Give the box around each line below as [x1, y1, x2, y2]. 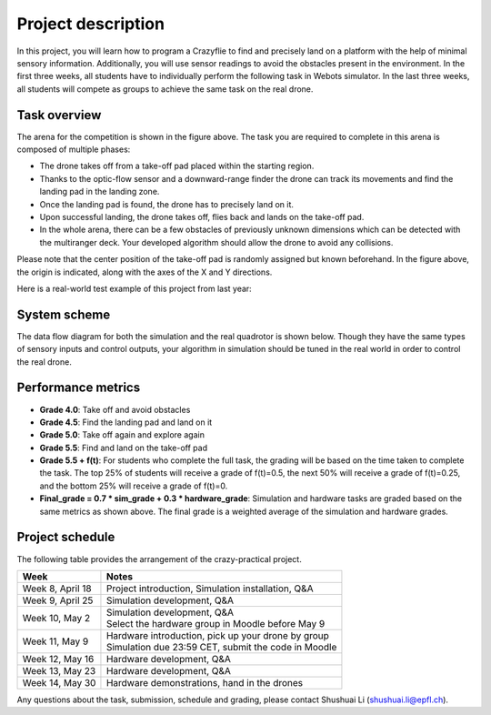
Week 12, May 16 [22, 652, 95, 665]
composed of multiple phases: [16, 144, 131, 155]
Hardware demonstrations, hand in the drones [105, 676, 304, 689]
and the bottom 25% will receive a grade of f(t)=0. [39, 480, 228, 491]
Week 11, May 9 [22, 635, 89, 648]
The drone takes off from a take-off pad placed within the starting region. [39, 160, 315, 172]
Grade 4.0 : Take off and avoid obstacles [39, 404, 191, 415]
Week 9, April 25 [22, 594, 94, 607]
